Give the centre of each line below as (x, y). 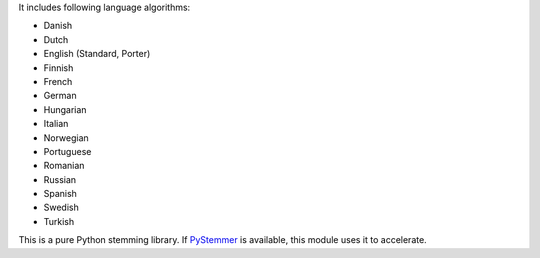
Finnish (58, 67)
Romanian (64, 166)
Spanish (60, 194)
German (60, 96)
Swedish (61, 207)
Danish (58, 26)
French (58, 81)
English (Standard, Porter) (97, 54)
